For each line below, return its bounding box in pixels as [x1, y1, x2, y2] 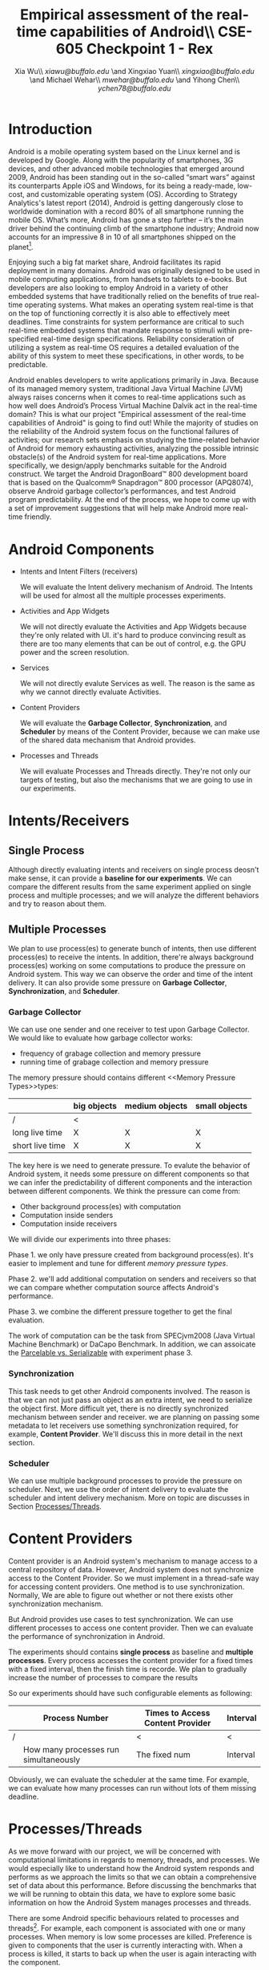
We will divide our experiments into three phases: [8, 1235, 171, 1245]
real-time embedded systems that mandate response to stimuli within [8, 325, 237, 335]
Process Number [42, 1712, 109, 1723]
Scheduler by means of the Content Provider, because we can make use [19, 727, 260, 737]
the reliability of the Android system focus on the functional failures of [8, 427, 239, 436]
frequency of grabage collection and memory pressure [19, 1048, 202, 1058]
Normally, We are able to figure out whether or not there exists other [8, 1590, 234, 1600]
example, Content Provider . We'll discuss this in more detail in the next [8, 1428, 243, 1439]
